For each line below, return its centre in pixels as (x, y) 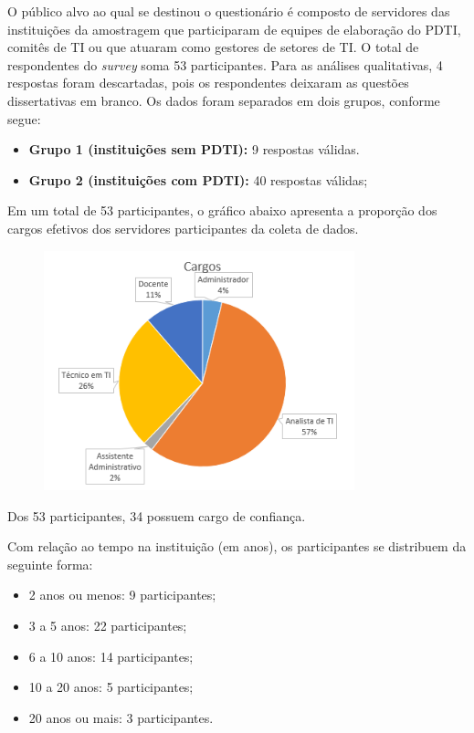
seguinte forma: (50, 564)
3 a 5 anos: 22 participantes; (108, 626)
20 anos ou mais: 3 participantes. (121, 717)
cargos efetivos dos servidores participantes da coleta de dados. (183, 228)
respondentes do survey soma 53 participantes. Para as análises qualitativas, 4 (225, 64)
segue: (24, 118)
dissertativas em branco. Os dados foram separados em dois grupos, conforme (224, 100)
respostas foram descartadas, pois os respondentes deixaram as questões (208, 83)
